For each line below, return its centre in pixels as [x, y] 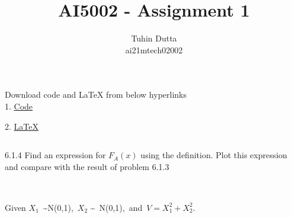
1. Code [19, 106]
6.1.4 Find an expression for [55, 155]
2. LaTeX [22, 126]
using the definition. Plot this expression [214, 155]
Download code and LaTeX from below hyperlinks [96, 94]
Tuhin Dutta [154, 38]
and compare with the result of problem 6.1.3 [87, 167]
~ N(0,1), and [116, 207]
